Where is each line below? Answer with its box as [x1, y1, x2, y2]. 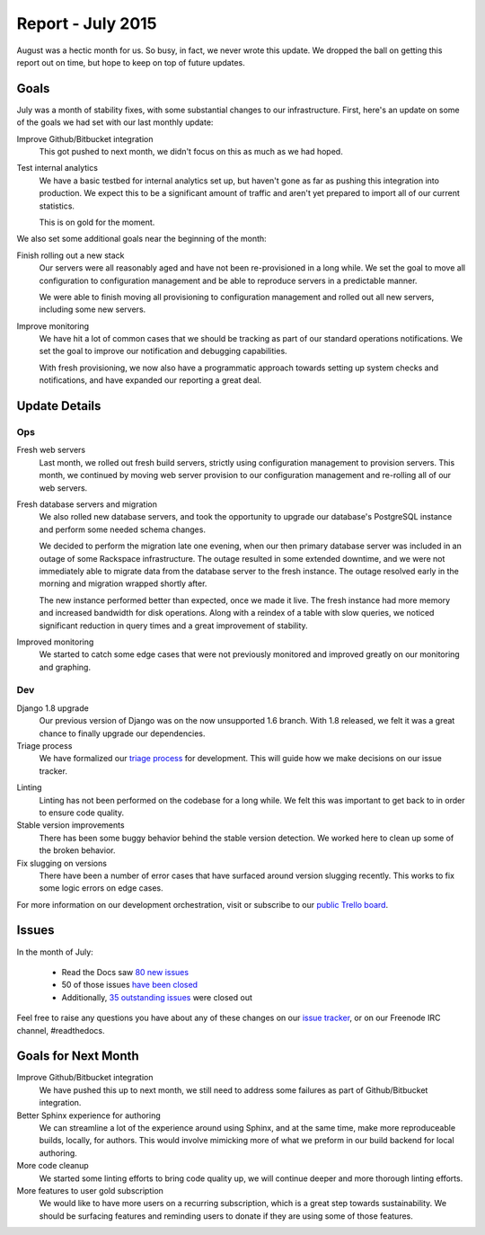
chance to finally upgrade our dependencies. [39, 728, 206, 739]
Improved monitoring [16, 636, 94, 647]
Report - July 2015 [16, 13, 157, 33]
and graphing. [39, 662, 92, 672]
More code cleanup [16, 1160, 89, 1171]
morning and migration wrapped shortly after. [39, 578, 207, 589]
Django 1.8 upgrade [16, 702, 89, 714]
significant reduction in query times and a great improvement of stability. [39, 620, 309, 631]
